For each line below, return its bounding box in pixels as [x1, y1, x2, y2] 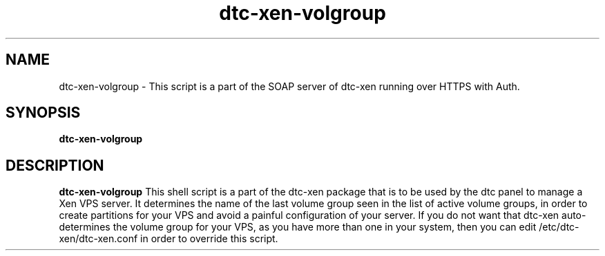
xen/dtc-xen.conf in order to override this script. [59, 233, 278, 245]
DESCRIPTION [6, 156, 104, 174]
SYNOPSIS [6, 104, 81, 122]
